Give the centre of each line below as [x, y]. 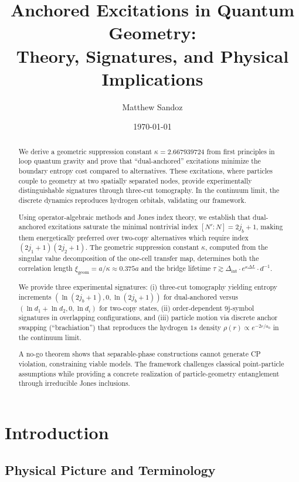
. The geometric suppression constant [142, 247]
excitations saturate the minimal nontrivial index [123, 227]
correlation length [45, 268]
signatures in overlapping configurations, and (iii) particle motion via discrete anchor [148, 318]
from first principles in [241, 151]
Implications [152, 78]
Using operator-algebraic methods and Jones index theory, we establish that [135, 217]
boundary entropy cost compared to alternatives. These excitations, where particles [145, 170]
